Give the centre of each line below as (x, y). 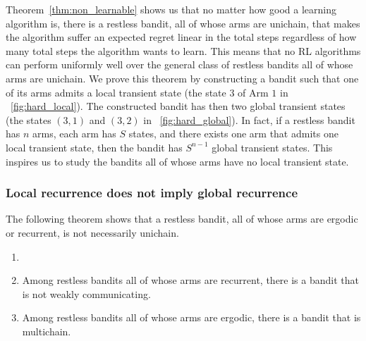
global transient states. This (272, 147)
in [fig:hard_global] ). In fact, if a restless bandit (249, 119)
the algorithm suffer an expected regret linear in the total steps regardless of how (181, 37)
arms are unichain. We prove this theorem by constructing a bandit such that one (182, 78)
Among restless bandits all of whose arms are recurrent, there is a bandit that (190, 280)
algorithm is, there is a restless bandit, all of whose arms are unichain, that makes (183, 23)
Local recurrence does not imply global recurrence (152, 193)
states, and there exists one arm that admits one (233, 134)
